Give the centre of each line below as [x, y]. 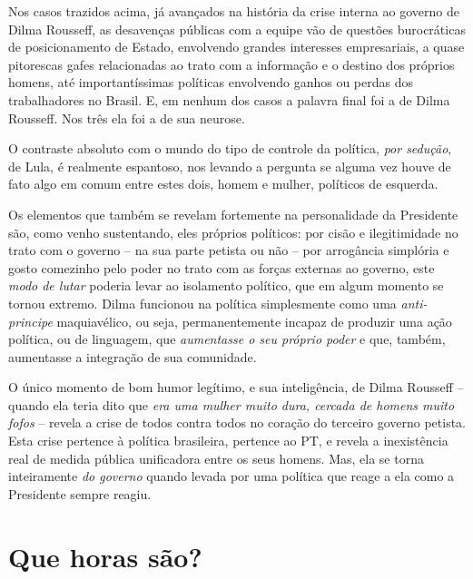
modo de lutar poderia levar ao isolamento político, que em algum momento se [226, 285]
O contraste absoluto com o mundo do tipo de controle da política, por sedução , [230, 148]
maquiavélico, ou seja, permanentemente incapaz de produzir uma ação [254, 321]
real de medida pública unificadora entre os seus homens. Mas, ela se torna [216, 458]
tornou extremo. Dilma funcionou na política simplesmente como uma [202, 303]
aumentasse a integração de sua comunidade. [133, 356]
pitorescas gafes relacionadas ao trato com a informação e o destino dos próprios [232, 64]
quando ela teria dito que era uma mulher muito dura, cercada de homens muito [232, 404]
